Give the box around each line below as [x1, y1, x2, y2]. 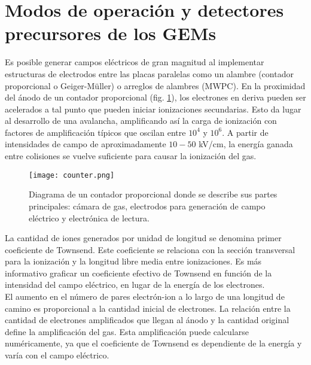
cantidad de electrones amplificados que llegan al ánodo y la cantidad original [5, 314, 289, 326]
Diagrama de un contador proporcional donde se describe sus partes [29, 188, 278, 200]
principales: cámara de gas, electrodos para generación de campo [29, 199, 266, 212]
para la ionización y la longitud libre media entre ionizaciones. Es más [5, 255, 262, 267]
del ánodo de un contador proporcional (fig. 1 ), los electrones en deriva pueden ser [5, 91, 306, 104]
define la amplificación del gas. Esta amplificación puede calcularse [5, 325, 249, 337]
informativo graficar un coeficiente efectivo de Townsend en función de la [5, 266, 272, 279]
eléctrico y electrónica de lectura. [29, 211, 150, 224]
